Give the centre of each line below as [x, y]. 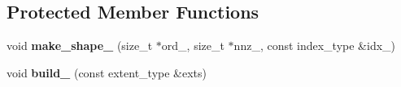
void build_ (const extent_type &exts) [107, 72]
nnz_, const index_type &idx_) [315, 46]
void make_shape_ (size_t [80, 46]
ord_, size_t [193, 46]
